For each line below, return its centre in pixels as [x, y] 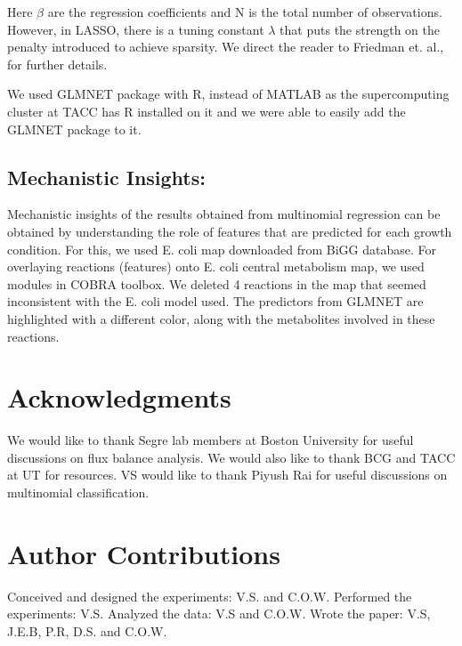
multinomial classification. [78, 493]
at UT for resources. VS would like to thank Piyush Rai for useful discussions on [227, 475]
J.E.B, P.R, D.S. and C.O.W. [87, 630]
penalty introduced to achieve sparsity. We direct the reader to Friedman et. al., [226, 47]
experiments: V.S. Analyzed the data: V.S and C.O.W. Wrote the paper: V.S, [219, 614]
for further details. [57, 64]
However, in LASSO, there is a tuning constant [136, 29]
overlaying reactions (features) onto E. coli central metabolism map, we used [216, 266]
